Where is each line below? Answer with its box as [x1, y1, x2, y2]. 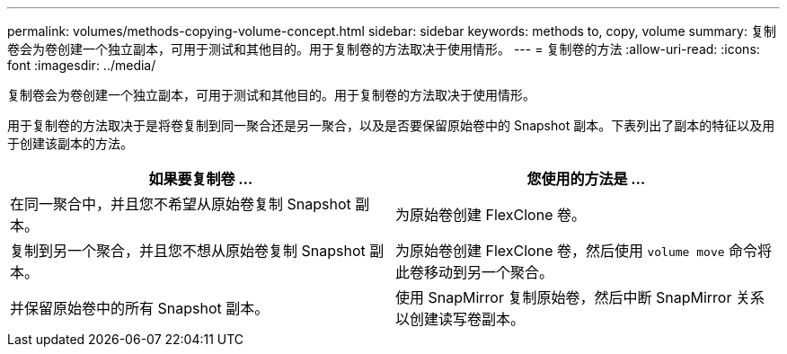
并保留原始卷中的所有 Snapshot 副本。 [10, 299, 270, 317]
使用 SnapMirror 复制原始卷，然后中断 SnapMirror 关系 [395, 288, 765, 306]
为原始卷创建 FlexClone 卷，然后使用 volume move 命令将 [395, 242, 773, 260]
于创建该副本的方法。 [7, 136, 133, 151]
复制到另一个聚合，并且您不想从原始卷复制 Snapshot [10, 242, 366, 260]
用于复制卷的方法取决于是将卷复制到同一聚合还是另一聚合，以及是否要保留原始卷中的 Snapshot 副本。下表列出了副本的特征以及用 [7, 118, 775, 133]
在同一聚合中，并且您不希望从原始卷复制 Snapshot [10, 195, 351, 213]
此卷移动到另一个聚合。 [395, 263, 554, 281]
